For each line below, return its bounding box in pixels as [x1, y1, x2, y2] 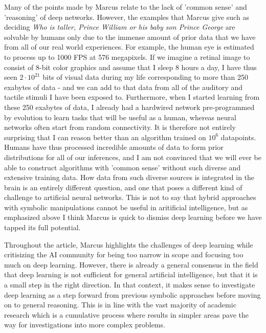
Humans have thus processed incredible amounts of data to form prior [4, 142, 224, 152]
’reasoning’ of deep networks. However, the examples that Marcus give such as [4, 11, 249, 22]
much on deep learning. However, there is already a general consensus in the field [4, 259, 258, 270]
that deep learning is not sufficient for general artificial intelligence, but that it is [4, 269, 258, 280]
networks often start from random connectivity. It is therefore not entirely [4, 122, 236, 132]
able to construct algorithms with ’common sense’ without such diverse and [4, 162, 241, 172]
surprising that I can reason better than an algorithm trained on [4, 131, 206, 142]
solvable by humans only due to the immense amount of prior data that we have [4, 31, 256, 42]
